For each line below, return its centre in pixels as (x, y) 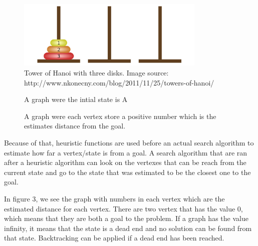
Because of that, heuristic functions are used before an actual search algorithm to (129, 142)
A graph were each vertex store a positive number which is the (120, 116)
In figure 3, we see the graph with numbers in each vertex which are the (114, 198)
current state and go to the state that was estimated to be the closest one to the (127, 172)
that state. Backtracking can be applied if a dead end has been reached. (114, 238)
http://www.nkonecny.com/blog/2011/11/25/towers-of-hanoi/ (119, 82)
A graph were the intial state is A (76, 99)
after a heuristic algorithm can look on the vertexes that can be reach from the (125, 162)
